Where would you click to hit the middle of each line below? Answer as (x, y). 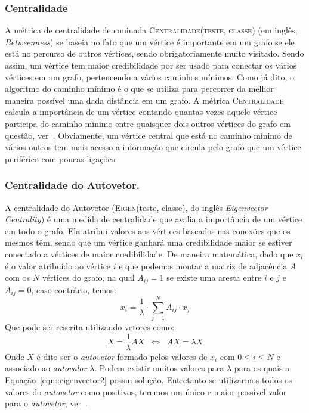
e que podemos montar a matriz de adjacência (203, 265)
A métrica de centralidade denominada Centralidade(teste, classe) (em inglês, (151, 30)
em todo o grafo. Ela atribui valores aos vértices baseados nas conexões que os (148, 230)
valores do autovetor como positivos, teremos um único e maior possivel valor (146, 391)
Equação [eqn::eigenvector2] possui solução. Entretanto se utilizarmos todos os (149, 380)
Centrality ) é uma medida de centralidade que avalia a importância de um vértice (154, 219)
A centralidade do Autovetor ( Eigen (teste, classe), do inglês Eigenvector (136, 207)
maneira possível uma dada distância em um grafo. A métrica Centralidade (144, 100)
